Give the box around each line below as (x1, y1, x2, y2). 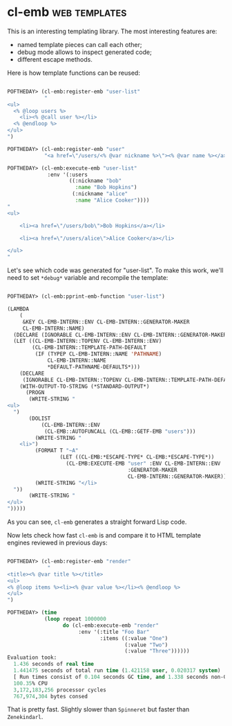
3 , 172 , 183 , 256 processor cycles (13, 687, 107, 693)
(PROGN (25, 389, 45, 396)
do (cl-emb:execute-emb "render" (62, 621, 159, 629)
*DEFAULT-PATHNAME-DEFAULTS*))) (47, 363, 140, 371)
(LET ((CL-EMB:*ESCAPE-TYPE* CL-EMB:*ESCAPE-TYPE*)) (59, 454, 215, 461)
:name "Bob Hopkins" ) (75, 184, 137, 191)
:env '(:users (47, 171, 88, 178)
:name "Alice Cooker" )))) (75, 197, 150, 204)
